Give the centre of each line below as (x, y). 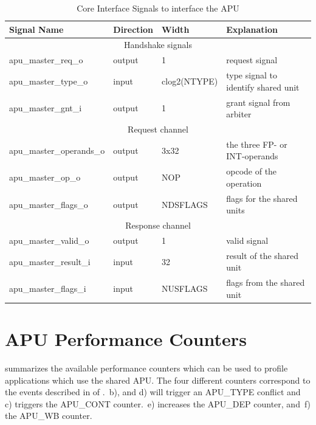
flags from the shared (266, 282)
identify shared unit (263, 87)
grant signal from (258, 102)
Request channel (158, 129)
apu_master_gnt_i (46, 108)
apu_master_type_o (49, 81)
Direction (133, 29)
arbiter (239, 114)
